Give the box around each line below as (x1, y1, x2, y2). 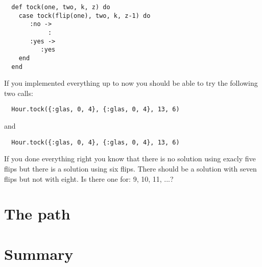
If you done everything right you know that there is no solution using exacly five (4, 153, 256, 164)
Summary (4, 243, 74, 264)
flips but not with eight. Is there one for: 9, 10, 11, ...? (4, 173, 174, 184)
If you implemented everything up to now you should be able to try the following (4, 78, 258, 88)
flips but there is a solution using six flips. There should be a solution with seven (4, 163, 257, 174)
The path (4, 203, 70, 224)
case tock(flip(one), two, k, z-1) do (18, 12, 151, 19)
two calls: (4, 87, 33, 98)
